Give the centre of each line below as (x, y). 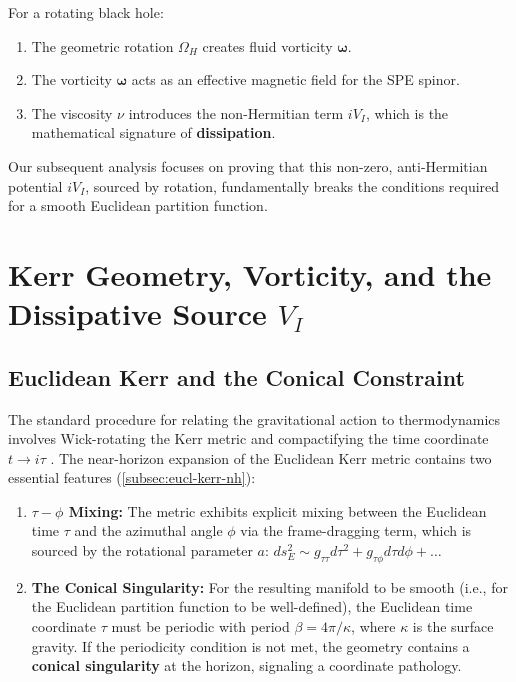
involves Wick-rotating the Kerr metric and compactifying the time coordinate (248, 438)
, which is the (407, 112)
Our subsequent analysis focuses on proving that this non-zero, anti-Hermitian (248, 165)
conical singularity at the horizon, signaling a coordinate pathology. (246, 665)
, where (373, 626)
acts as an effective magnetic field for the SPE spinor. (295, 79)
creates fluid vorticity (267, 45)
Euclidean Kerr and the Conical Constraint (236, 376)
